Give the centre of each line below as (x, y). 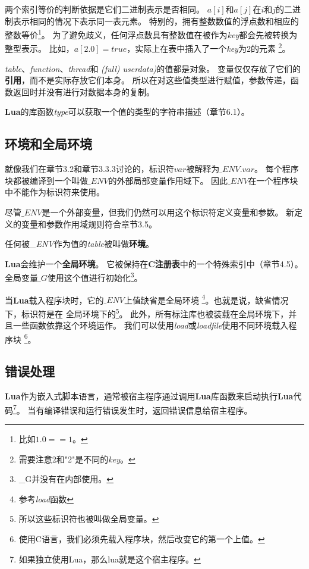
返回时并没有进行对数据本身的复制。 (83, 91)
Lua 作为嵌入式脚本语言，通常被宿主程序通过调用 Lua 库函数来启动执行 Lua (149, 396)
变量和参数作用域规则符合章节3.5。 (89, 223)
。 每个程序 (277, 169)
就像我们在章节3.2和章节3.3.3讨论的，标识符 (89, 169)
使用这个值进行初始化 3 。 (95, 277)
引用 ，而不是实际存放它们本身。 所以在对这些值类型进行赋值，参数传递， (148, 80)
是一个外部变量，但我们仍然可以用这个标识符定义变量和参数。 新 (168, 212)
